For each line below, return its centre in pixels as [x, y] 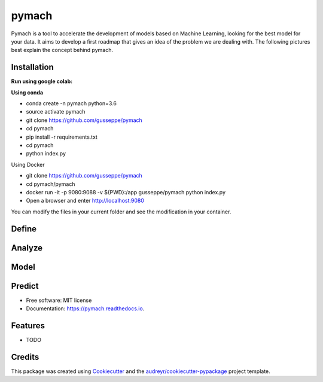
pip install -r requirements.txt [62, 137]
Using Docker [28, 164]
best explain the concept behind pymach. [62, 50]
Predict [25, 286]
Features [28, 326]
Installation [32, 67]
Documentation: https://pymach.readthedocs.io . [85, 308]
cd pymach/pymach [51, 184]
